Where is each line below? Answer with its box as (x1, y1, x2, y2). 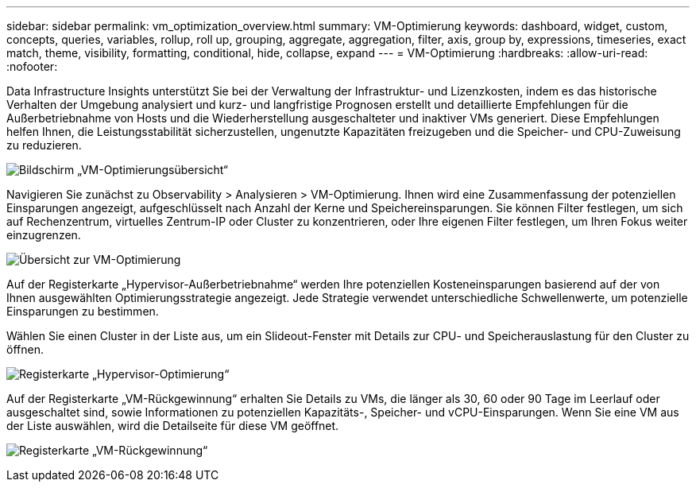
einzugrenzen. (6, 228, 81, 242)
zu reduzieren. (6, 138, 82, 152)
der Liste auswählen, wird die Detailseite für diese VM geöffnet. (6, 419, 339, 432)
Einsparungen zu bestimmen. (6, 304, 159, 318)
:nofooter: (6, 60, 58, 73)
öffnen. (6, 343, 44, 356)
